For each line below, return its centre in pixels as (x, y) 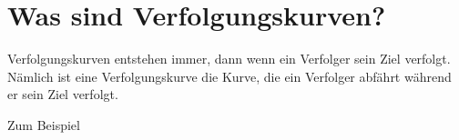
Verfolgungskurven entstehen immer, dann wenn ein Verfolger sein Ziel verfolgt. (229, 59)
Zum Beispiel (44, 124)
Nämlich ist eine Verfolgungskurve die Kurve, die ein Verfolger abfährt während (229, 76)
